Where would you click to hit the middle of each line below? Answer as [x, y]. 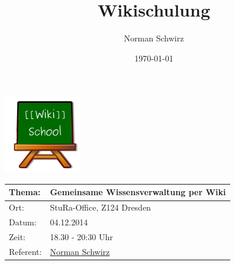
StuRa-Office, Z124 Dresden [100, 207]
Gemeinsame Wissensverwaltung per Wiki [138, 192]
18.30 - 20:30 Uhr [81, 236]
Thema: [25, 192]
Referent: [25, 251]
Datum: [23, 222]
